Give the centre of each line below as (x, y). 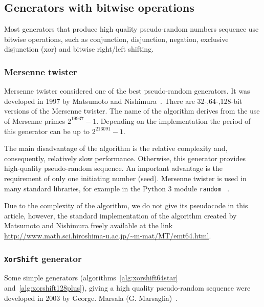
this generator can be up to (47, 131)
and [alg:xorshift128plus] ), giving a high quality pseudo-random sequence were (127, 287)
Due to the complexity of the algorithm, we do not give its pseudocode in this (126, 205)
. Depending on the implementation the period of (173, 120)
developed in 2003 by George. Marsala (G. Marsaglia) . (91, 298)
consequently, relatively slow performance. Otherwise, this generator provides (125, 158)
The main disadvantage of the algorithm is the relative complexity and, (116, 148)
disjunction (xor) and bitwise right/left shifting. (79, 49)
